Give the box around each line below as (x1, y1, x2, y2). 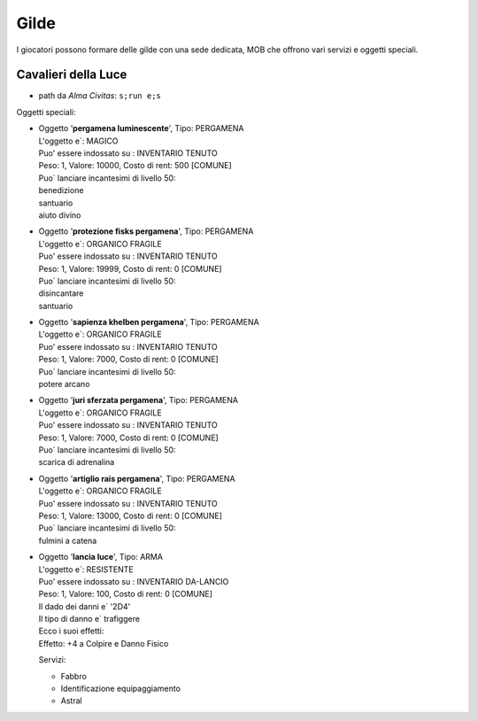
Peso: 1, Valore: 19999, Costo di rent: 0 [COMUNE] (38, 263, 222, 274)
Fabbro (60, 671, 88, 681)
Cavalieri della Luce (16, 67, 127, 82)
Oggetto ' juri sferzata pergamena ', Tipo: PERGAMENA (38, 395, 239, 406)
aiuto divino (38, 209, 81, 221)
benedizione (38, 185, 84, 196)
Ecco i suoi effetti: (38, 625, 104, 637)
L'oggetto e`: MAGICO (38, 136, 119, 146)
